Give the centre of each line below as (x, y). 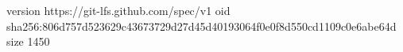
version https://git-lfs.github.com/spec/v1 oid (118, 10)
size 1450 (28, 41)
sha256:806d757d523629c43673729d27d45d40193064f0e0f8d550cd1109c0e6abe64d (201, 26)
